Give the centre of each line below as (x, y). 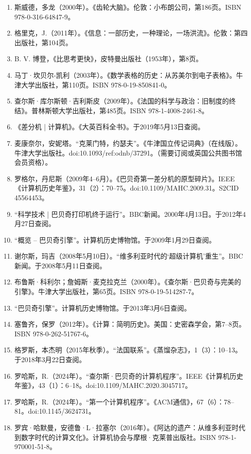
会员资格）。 (33, 162)
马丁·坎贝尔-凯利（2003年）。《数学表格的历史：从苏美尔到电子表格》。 (125, 75)
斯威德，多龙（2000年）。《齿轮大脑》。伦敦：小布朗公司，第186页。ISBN (128, 7)
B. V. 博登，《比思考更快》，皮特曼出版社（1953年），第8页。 (109, 59)
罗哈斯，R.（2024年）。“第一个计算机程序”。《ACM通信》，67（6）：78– (124, 401)
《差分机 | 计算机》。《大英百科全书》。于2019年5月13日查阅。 (109, 127)
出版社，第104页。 (43, 42)
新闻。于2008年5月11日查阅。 (60, 265)
